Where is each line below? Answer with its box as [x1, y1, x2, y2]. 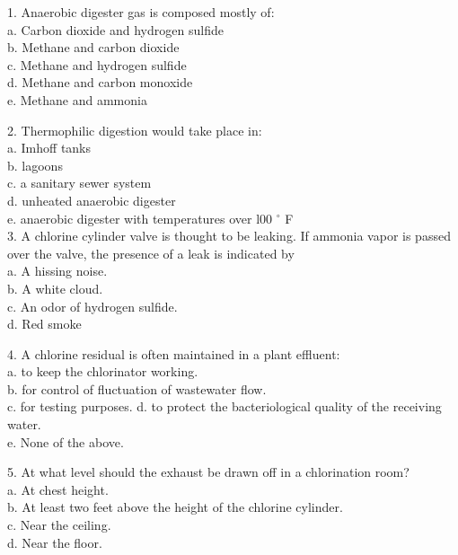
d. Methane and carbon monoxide [7, 73, 193, 92]
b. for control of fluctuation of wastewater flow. [7, 379, 267, 398]
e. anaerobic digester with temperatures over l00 [7, 208, 273, 227]
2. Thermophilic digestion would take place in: [7, 120, 262, 139]
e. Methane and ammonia [7, 90, 147, 109]
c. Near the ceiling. [7, 515, 111, 534]
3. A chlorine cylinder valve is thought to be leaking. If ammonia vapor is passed [7, 226, 451, 245]
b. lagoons [7, 155, 63, 174]
